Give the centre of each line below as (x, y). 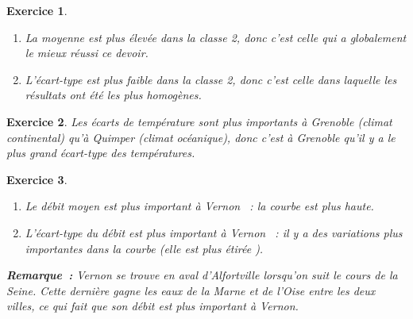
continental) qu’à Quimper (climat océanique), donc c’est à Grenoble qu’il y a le (201, 137)
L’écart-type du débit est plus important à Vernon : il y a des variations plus (214, 232)
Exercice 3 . (37, 179)
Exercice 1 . (37, 10)
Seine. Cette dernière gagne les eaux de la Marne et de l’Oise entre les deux (191, 290)
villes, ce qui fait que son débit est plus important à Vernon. (152, 306)
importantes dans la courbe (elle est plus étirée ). (144, 248)
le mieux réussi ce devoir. (87, 53)
